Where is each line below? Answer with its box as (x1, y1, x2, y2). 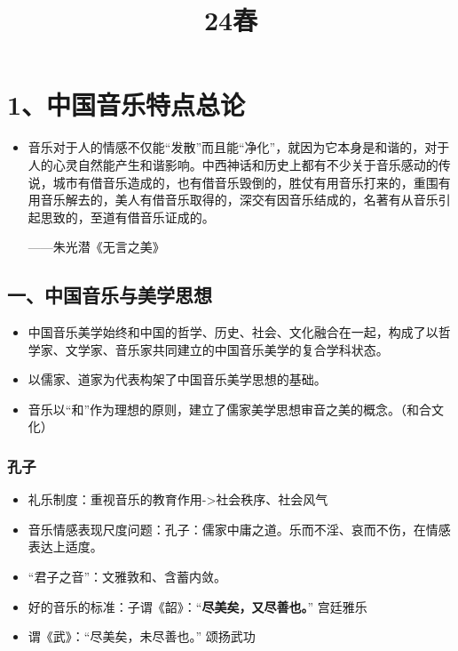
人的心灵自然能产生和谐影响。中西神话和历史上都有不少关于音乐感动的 (28, 155, 438, 173)
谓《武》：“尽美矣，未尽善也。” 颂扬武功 (28, 627, 256, 646)
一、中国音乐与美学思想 (7, 281, 212, 309)
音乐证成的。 (139, 207, 215, 226)
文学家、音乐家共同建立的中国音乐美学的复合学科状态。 (65, 340, 389, 358)
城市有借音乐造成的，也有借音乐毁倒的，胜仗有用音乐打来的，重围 (52, 173, 438, 191)
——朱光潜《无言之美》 (28, 237, 165, 256)
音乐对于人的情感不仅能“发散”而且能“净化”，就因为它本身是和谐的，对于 (28, 138, 450, 157)
